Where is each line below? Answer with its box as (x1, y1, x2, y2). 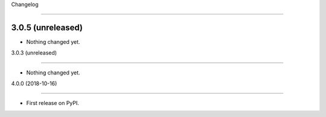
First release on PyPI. (26, 100, 80, 107)
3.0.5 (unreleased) (11, 22, 83, 32)
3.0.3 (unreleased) (11, 49, 57, 56)
